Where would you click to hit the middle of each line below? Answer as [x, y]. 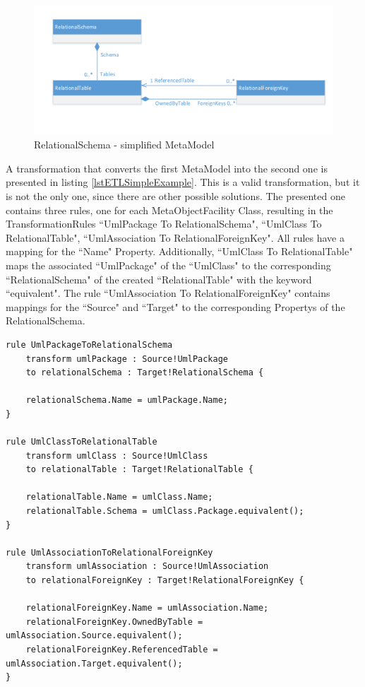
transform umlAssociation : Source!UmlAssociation [147, 566]
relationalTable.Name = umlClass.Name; [119, 497]
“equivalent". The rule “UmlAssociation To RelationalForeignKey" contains [168, 293]
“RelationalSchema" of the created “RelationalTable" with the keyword [159, 279]
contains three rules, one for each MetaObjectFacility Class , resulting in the [169, 210]
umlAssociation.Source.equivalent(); [94, 636]
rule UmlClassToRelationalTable [82, 442]
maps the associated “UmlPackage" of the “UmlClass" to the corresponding [168, 265]
